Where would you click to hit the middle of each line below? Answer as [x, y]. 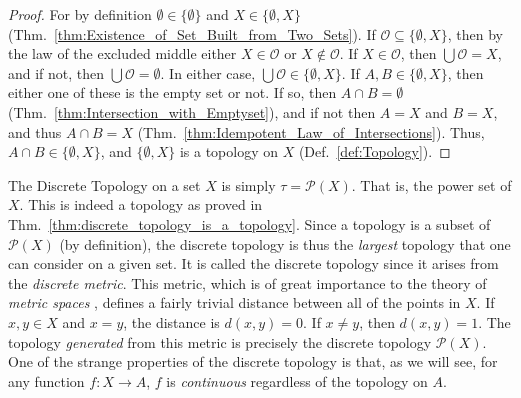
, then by [475, 33]
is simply [248, 184]
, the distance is [171, 321]
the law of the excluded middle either [122, 53]
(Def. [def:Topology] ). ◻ [374, 151]
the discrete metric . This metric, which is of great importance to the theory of [247, 282]
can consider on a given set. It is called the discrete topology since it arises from [253, 263]
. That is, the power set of [431, 184]
